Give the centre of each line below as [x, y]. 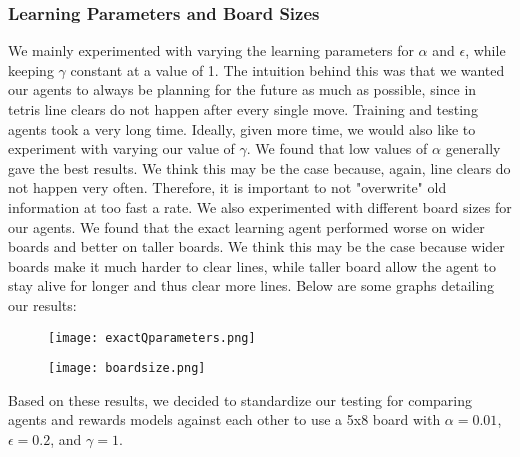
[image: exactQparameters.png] [152, 337]
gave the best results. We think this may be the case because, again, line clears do [259, 167]
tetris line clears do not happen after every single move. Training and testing [243, 109]
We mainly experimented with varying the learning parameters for [211, 50]
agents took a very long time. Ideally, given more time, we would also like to [242, 128]
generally [473, 148]
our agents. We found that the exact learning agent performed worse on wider [246, 226]
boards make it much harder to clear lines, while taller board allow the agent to [252, 265]
